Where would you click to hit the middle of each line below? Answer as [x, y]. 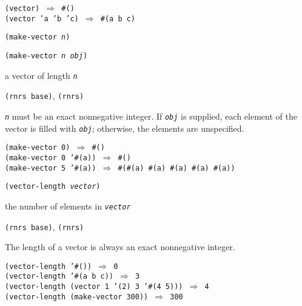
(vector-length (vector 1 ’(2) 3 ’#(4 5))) [94, 287]
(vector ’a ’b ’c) [42, 19]
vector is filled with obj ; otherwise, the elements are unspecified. [125, 128]
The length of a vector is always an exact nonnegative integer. [120, 247]
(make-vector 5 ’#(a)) [51, 168]
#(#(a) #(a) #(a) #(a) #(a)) [176, 168]
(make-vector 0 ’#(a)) [51, 158]
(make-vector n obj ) [46, 56]
